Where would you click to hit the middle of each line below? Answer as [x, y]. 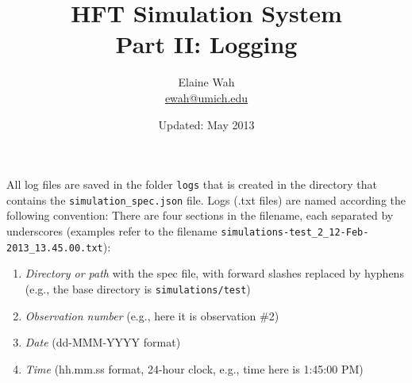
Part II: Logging [206, 44]
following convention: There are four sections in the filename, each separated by [200, 215]
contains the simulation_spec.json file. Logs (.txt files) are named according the [206, 199]
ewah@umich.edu [206, 97]
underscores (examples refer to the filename [112, 231]
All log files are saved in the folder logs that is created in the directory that [192, 184]
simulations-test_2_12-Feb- [295, 232]
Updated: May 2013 [206, 124]
